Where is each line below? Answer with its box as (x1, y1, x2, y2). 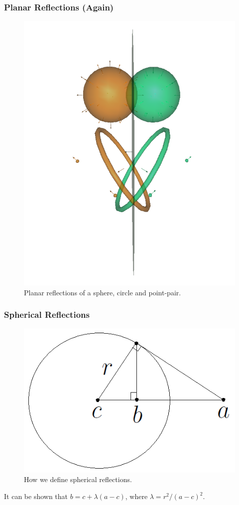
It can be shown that (4, 491, 68, 501)
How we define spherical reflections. (24, 474, 132, 485)
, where (125, 491, 148, 501)
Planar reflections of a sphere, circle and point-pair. (24, 287, 181, 297)
